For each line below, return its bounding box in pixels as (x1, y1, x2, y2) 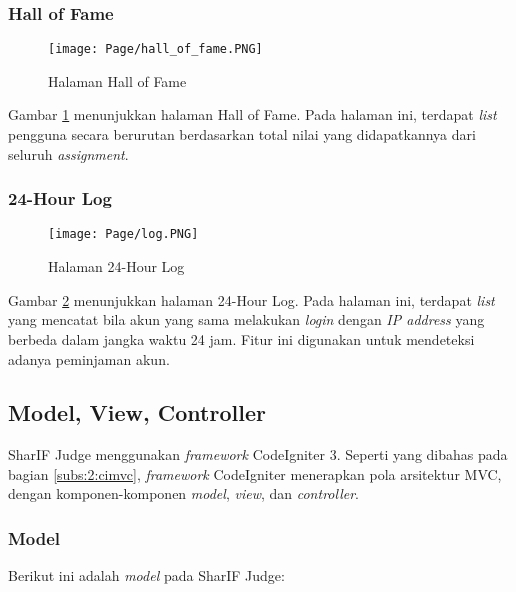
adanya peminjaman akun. (8, 348, 170, 369)
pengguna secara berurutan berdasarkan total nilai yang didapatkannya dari (8, 124, 476, 145)
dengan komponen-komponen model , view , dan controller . (8, 483, 359, 504)
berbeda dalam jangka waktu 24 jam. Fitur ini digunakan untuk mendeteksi (8, 328, 475, 349)
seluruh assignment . (8, 143, 129, 164)
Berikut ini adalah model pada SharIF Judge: (8, 565, 285, 586)
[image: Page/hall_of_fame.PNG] (48, 42, 263, 57)
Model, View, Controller (8, 397, 266, 428)
